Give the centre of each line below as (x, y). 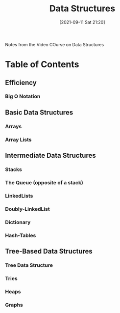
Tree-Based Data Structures (49, 251)
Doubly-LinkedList (27, 209)
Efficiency (21, 82)
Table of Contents (42, 65)
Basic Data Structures (39, 112)
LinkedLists (19, 196)
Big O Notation (23, 96)
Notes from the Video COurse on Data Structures (55, 44)
